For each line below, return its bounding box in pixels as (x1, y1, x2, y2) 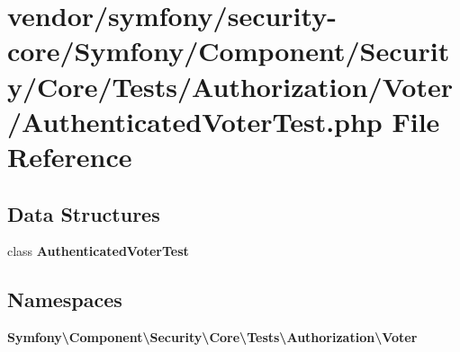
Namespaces (7, 286, 122, 313)
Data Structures (7, 199, 160, 227)
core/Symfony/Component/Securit (7, 32, 450, 69)
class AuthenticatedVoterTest (7, 242, 189, 260)
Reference (7, 137, 132, 174)
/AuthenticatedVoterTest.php (7, 102, 383, 139)
